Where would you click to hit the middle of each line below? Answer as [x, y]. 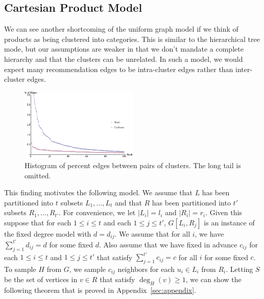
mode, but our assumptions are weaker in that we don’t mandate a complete [124, 49]
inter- [244, 69]
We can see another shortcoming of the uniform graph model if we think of [121, 29]
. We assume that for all [152, 233]
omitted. [38, 175]
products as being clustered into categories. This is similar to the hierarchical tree [132, 39]
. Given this [224, 212]
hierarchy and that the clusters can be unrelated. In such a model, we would [124, 59]
